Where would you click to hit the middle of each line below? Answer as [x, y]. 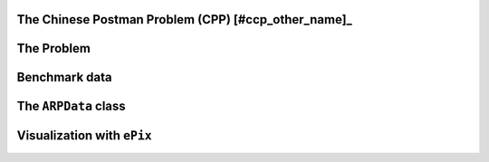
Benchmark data [64, 77]
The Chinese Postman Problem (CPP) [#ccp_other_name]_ [185, 19]
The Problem [53, 48]
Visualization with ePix [85, 136]
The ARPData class [71, 106]
